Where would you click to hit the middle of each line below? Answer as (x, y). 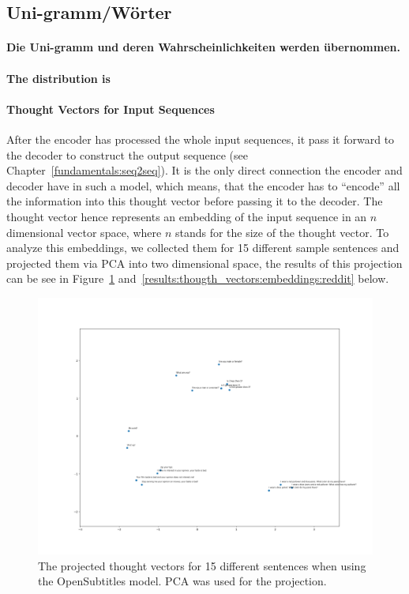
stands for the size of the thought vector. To (282, 232)
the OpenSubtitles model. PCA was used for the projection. (182, 581)
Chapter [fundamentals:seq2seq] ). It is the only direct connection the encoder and (204, 170)
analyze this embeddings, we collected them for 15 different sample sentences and (203, 248)
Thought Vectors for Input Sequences (111, 109)
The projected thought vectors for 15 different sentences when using (202, 565)
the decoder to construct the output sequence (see (127, 154)
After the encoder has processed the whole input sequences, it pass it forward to (201, 139)
